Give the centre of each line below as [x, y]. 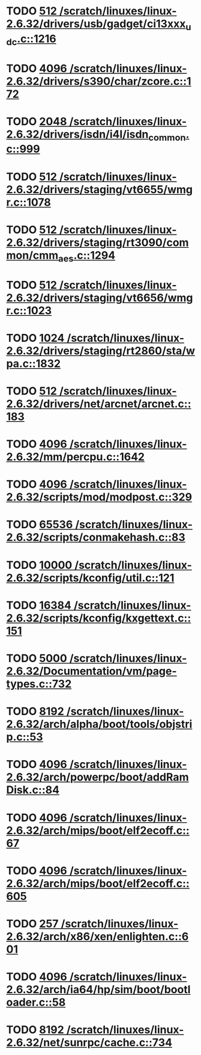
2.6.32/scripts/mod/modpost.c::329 [99, 497]
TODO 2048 [37, 121]
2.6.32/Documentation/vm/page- [91, 671]
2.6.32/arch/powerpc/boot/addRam [97, 777]
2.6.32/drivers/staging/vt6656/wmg [100, 297]
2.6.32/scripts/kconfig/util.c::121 [90, 578]
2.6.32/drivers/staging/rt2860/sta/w [101, 351]
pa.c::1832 [34, 364]
